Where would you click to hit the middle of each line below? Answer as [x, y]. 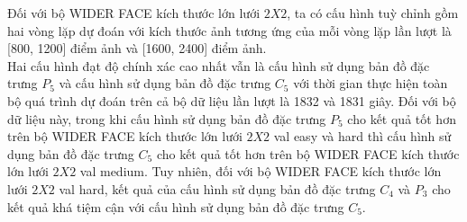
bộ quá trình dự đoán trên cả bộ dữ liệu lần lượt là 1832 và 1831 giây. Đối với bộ [232, 100]
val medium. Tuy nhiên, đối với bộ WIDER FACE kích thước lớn [261, 171]
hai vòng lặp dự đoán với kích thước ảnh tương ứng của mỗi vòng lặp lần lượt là [229, 30]
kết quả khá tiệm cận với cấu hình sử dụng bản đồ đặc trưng [176, 206]
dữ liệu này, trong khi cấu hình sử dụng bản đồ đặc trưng [167, 118]
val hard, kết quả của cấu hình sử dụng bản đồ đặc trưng [217, 188]
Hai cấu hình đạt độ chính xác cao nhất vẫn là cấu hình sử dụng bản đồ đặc [219, 65]
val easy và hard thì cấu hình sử [362, 136]
